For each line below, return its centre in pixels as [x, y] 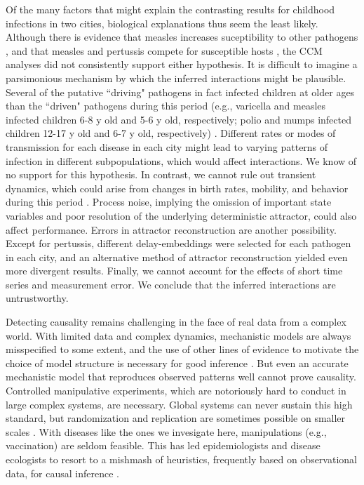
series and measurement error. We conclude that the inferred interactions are [171, 284]
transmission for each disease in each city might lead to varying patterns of [167, 146]
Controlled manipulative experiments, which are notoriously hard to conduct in [176, 391]
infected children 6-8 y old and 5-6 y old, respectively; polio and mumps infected [178, 119]
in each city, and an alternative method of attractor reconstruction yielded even [177, 257]
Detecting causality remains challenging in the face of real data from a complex [176, 322]
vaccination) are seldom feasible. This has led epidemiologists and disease [163, 445]
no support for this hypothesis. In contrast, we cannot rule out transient [161, 174]
